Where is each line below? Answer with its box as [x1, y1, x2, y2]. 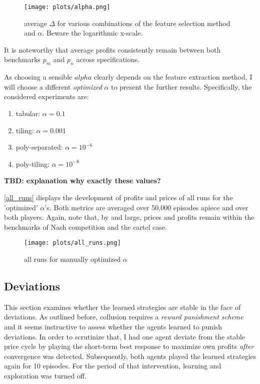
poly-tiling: [16, 158, 50, 169]
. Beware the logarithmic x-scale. [42, 28, 143, 38]
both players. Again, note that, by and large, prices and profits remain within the [4, 212, 254, 222]
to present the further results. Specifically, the [111, 81, 252, 92]
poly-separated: [16, 142, 63, 152]
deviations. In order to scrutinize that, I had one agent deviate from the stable [4, 331, 245, 341]
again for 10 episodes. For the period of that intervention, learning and [4, 360, 221, 371]
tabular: [16, 108, 41, 119]
